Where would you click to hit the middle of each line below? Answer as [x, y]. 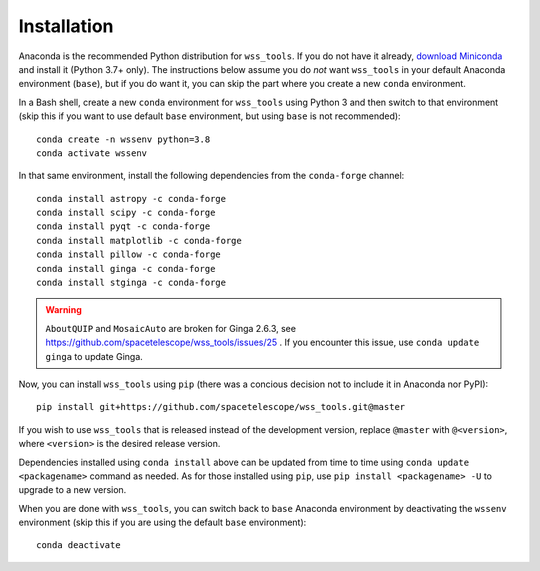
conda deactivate [78, 545]
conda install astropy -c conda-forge [131, 198]
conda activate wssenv [92, 153]
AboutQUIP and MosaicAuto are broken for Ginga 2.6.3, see [171, 328]
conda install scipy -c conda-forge [126, 213]
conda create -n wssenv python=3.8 [123, 139]
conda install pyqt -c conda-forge [123, 226]
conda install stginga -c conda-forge [131, 283]
